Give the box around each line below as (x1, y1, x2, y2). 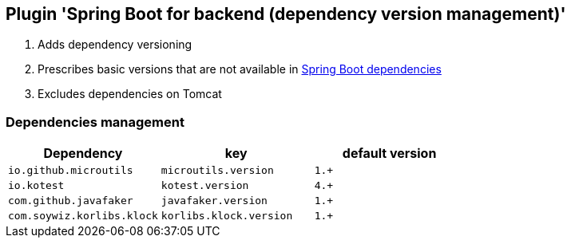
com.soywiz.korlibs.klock (8, 210, 158, 222)
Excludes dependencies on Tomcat (38, 87, 222, 101)
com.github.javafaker (8, 195, 133, 207)
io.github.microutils (8, 164, 133, 177)
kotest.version (161, 179, 249, 192)
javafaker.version (161, 195, 268, 207)
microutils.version (161, 164, 274, 177)
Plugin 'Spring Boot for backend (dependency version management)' (6, 4, 566, 24)
